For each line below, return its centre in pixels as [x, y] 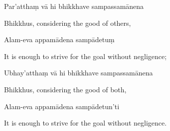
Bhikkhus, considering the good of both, [65, 89]
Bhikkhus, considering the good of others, [68, 23]
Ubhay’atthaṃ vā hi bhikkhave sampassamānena [79, 73]
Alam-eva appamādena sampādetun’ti [62, 106]
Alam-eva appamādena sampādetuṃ [59, 39]
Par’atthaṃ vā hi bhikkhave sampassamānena [74, 6]
